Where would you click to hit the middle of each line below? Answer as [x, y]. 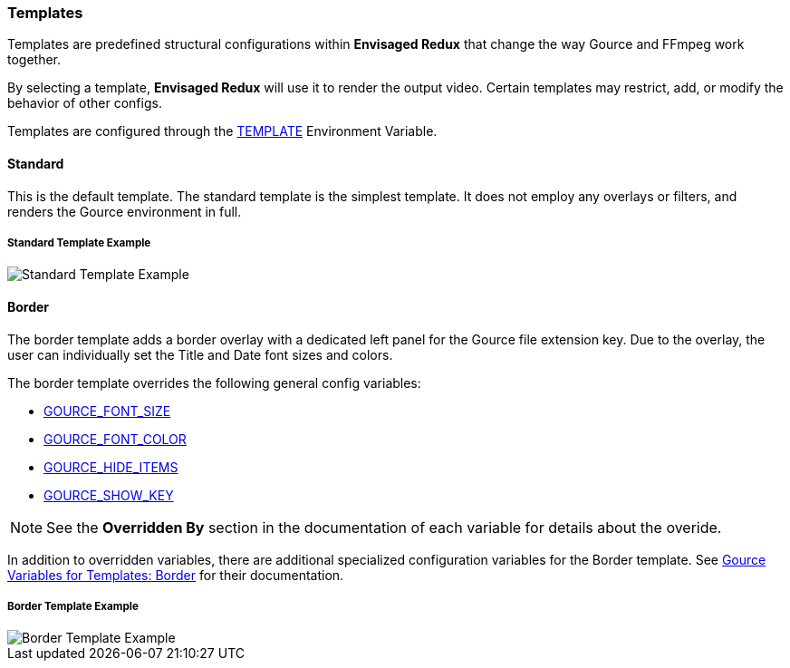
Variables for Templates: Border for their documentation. [176, 575]
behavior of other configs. [85, 103]
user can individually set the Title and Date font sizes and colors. [200, 354]
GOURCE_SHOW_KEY [109, 495]
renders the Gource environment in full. [125, 211]
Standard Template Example [79, 242]
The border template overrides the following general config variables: [214, 382]
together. [34, 60]
